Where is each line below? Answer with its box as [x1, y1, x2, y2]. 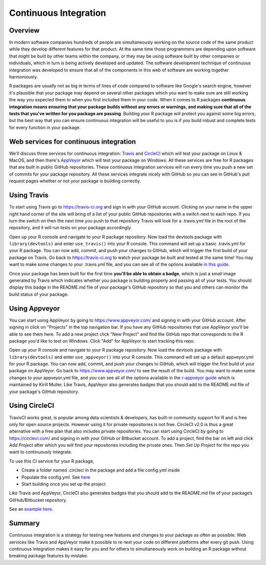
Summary [9, 519, 40, 527]
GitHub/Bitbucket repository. [9, 497, 67, 503]
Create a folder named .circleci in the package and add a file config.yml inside [21, 467, 180, 473]
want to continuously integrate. [9, 449, 72, 455]
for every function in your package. [9, 124, 81, 130]
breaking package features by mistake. [9, 553, 88, 559]
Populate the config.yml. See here [21, 474, 91, 480]
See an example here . [9, 506, 54, 512]
